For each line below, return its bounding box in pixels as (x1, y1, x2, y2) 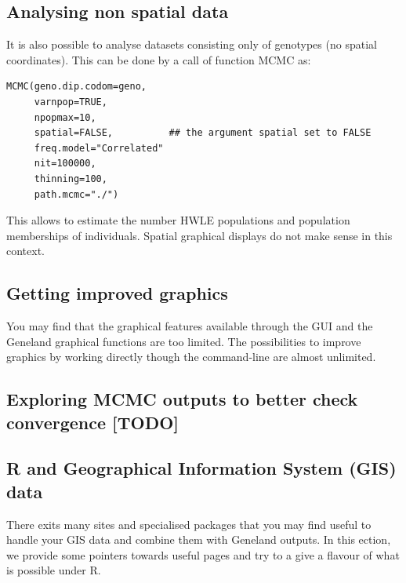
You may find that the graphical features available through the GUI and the (6, 318, 373, 334)
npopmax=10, (34, 111, 96, 123)
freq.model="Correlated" (34, 142, 164, 154)
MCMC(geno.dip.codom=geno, (6, 81, 147, 93)
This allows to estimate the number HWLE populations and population (6, 212, 350, 228)
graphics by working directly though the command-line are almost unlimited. (6, 348, 376, 365)
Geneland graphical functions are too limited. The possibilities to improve (6, 333, 361, 349)
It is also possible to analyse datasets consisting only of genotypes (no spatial (6, 36, 377, 53)
